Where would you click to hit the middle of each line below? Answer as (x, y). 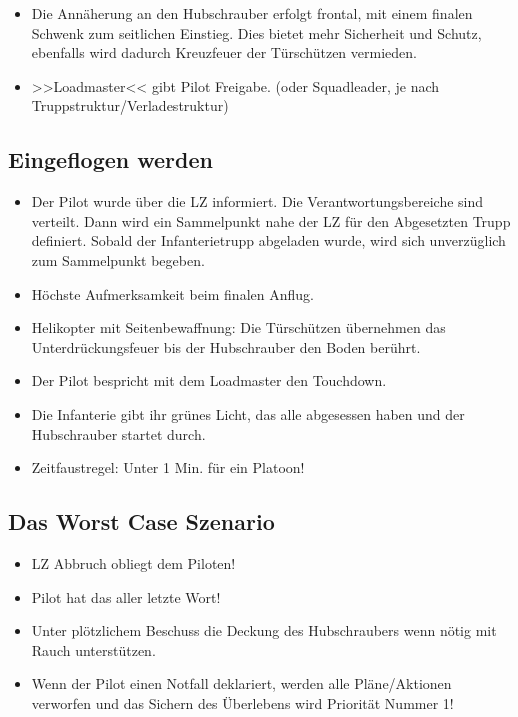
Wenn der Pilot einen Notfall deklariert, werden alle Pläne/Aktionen (241, 683)
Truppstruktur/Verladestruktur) (130, 105)
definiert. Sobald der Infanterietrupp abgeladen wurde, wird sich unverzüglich (268, 240)
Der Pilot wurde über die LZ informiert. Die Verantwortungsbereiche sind (257, 201)
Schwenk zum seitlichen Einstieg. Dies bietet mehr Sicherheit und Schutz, (256, 32)
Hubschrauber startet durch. (118, 433)
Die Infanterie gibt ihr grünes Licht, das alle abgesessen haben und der (248, 413)
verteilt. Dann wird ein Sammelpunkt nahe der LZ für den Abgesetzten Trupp (271, 220)
